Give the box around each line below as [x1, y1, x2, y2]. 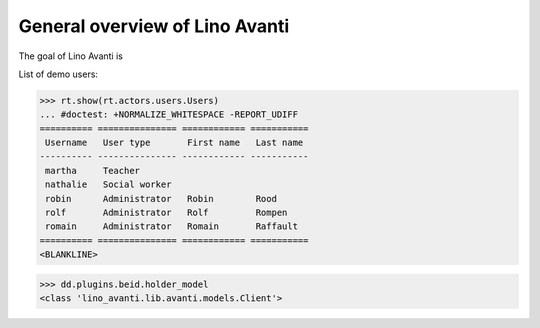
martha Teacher [45, 165, 140, 176]
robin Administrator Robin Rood [45, 193, 277, 204]
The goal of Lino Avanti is [18, 50, 124, 62]
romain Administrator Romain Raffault [45, 221, 299, 232]
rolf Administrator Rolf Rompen [45, 207, 288, 219]
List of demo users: [18, 68, 99, 80]
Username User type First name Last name [45, 137, 304, 149]
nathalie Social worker [45, 179, 172, 190]
